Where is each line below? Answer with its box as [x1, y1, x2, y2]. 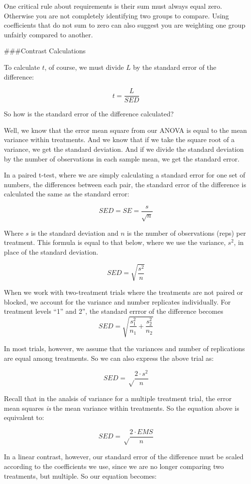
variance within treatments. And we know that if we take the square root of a [4, 134, 235, 145]
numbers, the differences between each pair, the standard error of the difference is [4, 179, 246, 189]
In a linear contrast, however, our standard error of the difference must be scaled [4, 452, 244, 462]
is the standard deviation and [31, 227, 119, 238]
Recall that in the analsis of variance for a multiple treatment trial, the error [4, 393, 232, 403]
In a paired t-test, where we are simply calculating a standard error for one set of [4, 170, 245, 180]
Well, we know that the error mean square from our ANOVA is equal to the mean [4, 125, 247, 135]
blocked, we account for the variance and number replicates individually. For [4, 296, 231, 307]
